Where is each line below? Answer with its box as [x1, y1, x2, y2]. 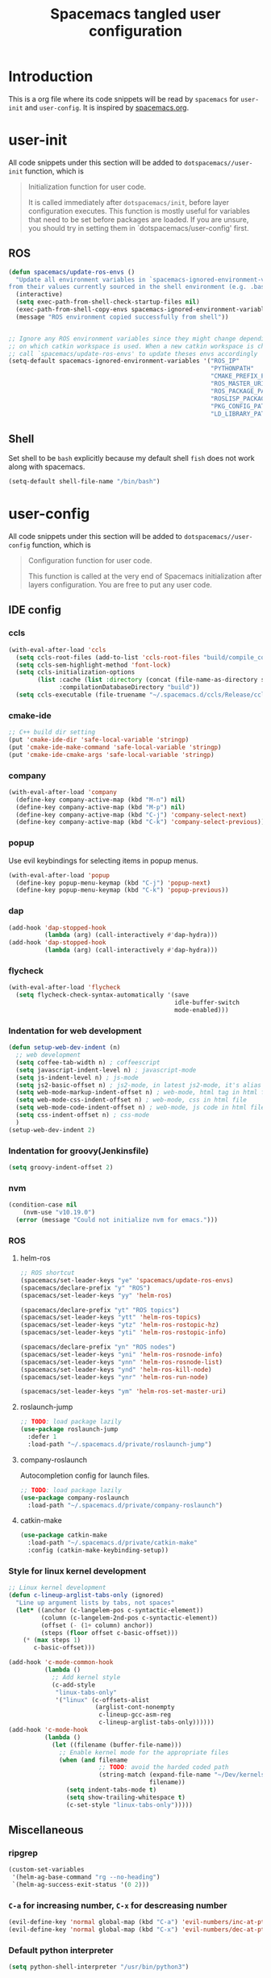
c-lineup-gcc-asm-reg [98, 1711, 172, 1719]
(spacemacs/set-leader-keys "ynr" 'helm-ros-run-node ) [19, 1373, 209, 1381]
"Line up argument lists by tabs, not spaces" [15, 1599, 175, 1607]
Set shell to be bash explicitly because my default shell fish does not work [8, 454, 256, 463]
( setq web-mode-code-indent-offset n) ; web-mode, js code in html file [15, 1103, 265, 1112]
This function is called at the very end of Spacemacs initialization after [27, 571, 262, 581]
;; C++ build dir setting [8, 728, 95, 737]
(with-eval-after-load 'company [8, 788, 117, 796]
